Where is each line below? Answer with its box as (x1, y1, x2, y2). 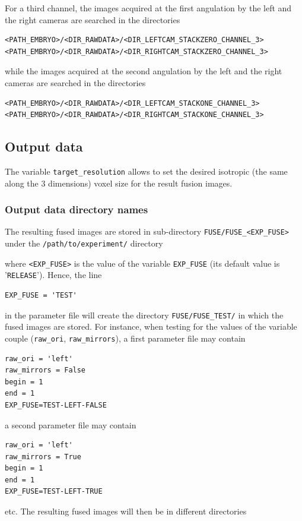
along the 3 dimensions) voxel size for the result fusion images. (5, 176, 233, 189)
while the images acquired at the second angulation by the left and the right (5, 65, 282, 77)
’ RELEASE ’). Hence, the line (5, 269, 102, 281)
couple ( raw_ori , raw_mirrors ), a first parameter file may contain (5, 331, 246, 344)
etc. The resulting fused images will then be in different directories (5, 505, 247, 517)
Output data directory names (5, 202, 148, 217)
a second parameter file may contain (5, 418, 136, 431)
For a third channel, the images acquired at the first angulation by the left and (5, 2, 292, 14)
